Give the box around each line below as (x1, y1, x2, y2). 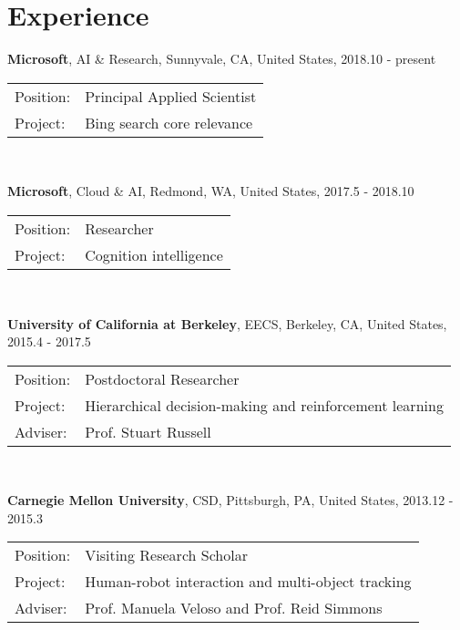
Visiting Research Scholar (85, 544, 248, 566)
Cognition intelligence (85, 243, 223, 265)
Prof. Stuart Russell (85, 420, 211, 442)
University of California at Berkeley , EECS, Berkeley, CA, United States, (7, 314, 447, 333)
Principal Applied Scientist (85, 85, 257, 107)
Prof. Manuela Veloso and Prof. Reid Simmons (85, 597, 383, 619)
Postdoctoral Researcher (85, 367, 240, 389)
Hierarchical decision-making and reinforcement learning (85, 394, 444, 416)
